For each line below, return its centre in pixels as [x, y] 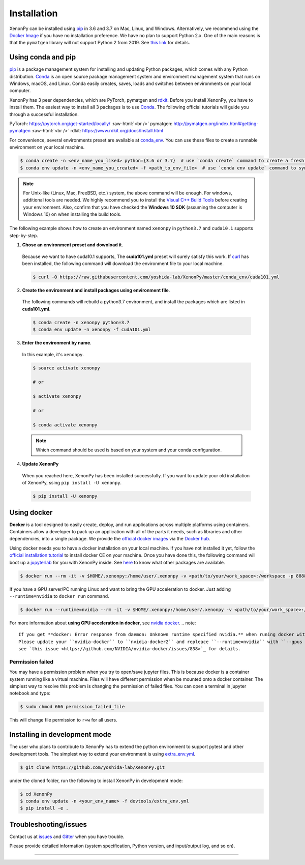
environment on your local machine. [47, 147]
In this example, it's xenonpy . [53, 354]
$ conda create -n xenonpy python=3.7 [81, 322]
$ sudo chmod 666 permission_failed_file [72, 707]
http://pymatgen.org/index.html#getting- [216, 123]
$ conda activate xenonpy [65, 425]
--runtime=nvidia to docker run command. [59, 596]
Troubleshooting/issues [48, 824]
